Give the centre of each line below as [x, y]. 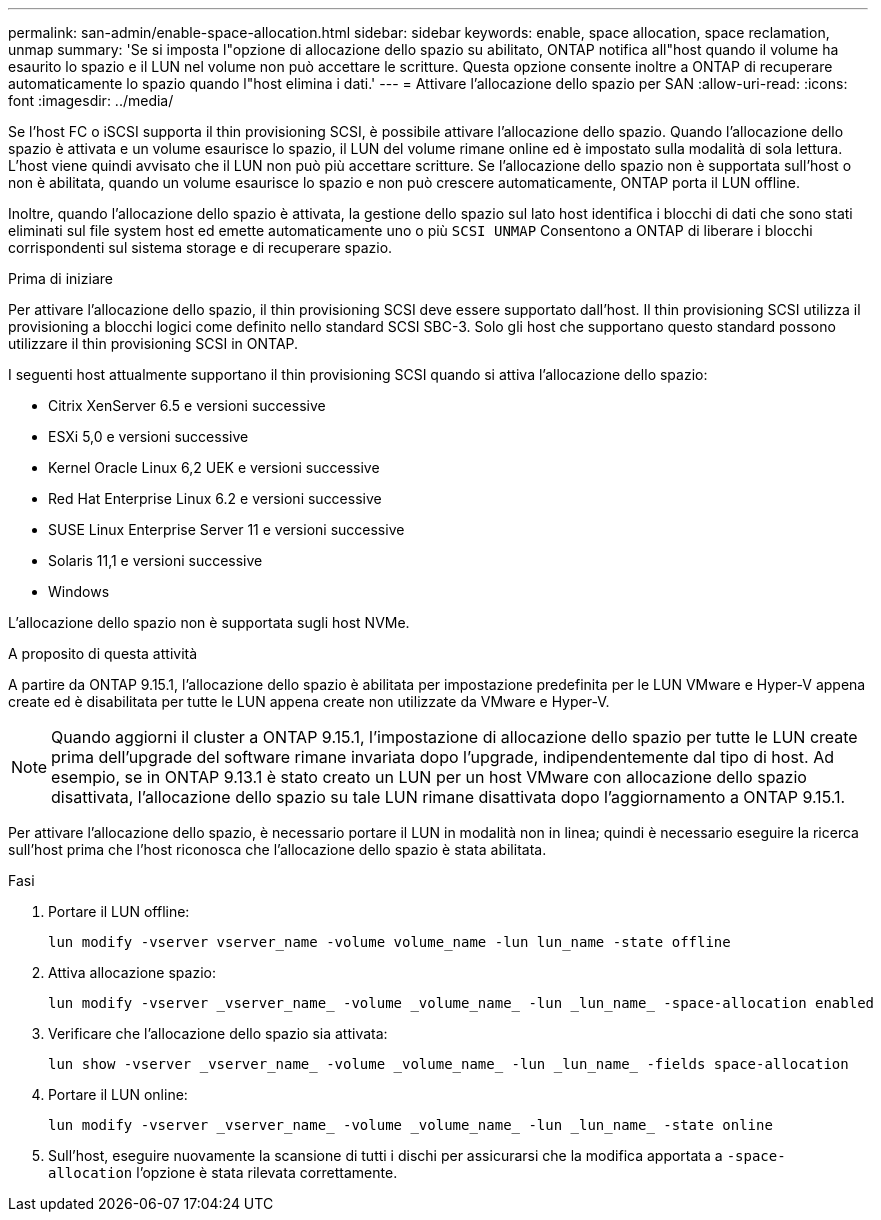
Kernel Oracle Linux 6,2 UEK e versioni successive [214, 467]
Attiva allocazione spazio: [132, 972]
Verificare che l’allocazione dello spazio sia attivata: [218, 1033]
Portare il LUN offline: [119, 911]
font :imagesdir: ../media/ [91, 100]
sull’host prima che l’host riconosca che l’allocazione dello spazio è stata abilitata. [277, 849]
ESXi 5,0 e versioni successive [148, 436]
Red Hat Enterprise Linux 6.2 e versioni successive [215, 498]
